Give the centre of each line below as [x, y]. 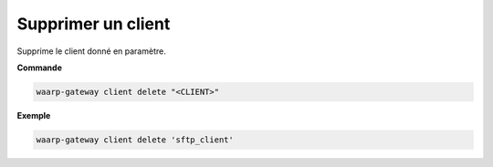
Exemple [34, 115]
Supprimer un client [94, 24]
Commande [40, 68]
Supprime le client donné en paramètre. [91, 51]
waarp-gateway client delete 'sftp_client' [135, 140]
